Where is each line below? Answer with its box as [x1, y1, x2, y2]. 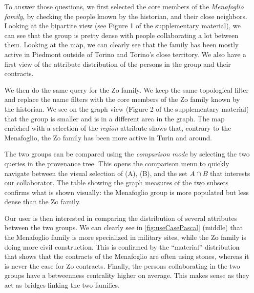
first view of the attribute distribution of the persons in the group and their [4, 59, 231, 69]
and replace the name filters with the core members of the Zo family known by [4, 94, 240, 104]
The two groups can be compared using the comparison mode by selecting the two [4, 149, 250, 159]
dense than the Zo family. [4, 196, 81, 207]
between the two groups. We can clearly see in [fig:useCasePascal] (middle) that [4, 222, 243, 233]
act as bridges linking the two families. [4, 280, 120, 290]
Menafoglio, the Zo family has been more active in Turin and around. [4, 132, 212, 142]
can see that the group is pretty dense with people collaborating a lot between [4, 30, 239, 40]
